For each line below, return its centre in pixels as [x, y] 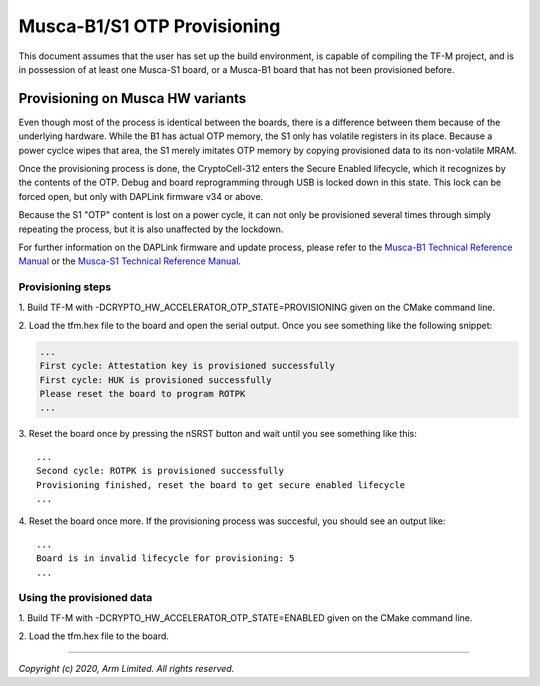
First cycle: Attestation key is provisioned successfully [187, 366]
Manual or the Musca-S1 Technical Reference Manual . [130, 261]
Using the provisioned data [85, 598]
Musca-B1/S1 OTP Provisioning [149, 26]
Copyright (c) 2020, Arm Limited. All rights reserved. [126, 669]
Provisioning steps [65, 287]
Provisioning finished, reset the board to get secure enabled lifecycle [221, 484]
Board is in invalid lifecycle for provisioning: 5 [165, 558]
